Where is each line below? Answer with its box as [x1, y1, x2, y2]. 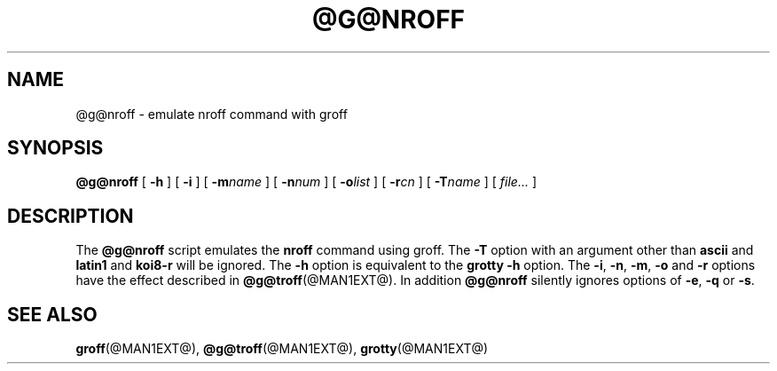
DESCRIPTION [7, 204, 134, 227]
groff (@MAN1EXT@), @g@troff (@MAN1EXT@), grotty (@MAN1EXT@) [75, 341, 489, 357]
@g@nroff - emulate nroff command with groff [75, 106, 348, 122]
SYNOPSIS [7, 137, 104, 160]
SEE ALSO [7, 303, 98, 326]
